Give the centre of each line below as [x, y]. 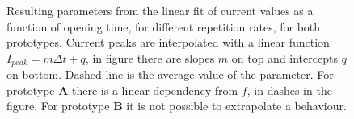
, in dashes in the [289, 90]
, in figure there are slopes [150, 57]
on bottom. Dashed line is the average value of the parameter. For [170, 74]
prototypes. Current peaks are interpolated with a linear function [168, 42]
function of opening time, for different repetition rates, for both [164, 26]
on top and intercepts [284, 57]
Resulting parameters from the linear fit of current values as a [160, 10]
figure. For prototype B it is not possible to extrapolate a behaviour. [177, 106]
